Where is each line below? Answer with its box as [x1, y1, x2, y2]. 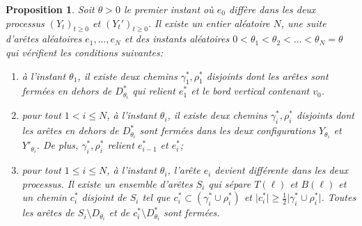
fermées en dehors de [22, 83, 112, 98]
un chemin [22, 190, 67, 204]
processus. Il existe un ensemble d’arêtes [22, 176, 193, 191]
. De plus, [36, 138, 79, 152]
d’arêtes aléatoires [6, 31, 82, 46]
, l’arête [167, 163, 200, 177]
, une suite [281, 15, 326, 30]
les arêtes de [22, 205, 74, 220]
